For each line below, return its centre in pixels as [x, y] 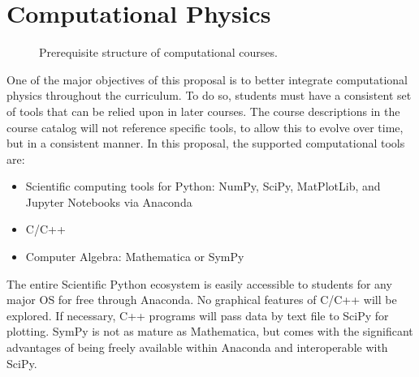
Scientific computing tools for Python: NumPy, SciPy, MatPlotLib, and [203, 186]
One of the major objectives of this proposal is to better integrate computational [207, 79]
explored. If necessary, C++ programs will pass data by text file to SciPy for [198, 315]
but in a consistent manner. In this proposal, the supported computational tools [206, 143]
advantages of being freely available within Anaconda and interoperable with [197, 347]
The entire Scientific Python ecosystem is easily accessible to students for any [199, 283]
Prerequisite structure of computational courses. [158, 52]
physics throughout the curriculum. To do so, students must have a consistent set [209, 95]
